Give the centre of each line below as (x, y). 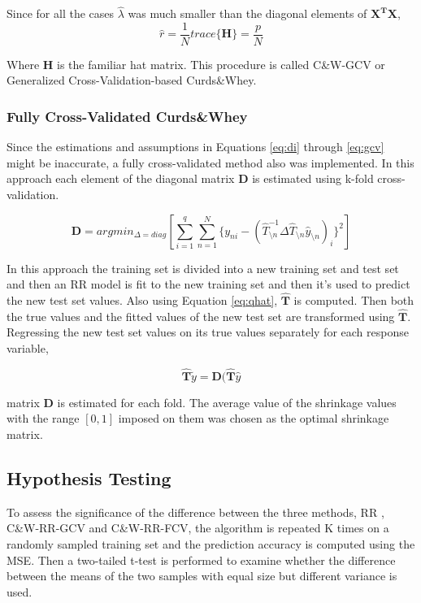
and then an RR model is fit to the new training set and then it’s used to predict (208, 284)
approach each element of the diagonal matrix (121, 178)
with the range (43, 418)
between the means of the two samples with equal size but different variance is (202, 576)
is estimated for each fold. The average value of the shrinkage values (227, 402)
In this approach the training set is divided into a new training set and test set (203, 268)
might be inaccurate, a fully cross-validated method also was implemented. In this (210, 162)
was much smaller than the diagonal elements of (247, 13)
